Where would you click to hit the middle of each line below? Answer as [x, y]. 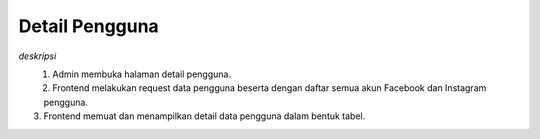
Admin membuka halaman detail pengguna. [142, 74]
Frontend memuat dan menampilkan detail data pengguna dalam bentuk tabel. [204, 116]
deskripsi [37, 56]
